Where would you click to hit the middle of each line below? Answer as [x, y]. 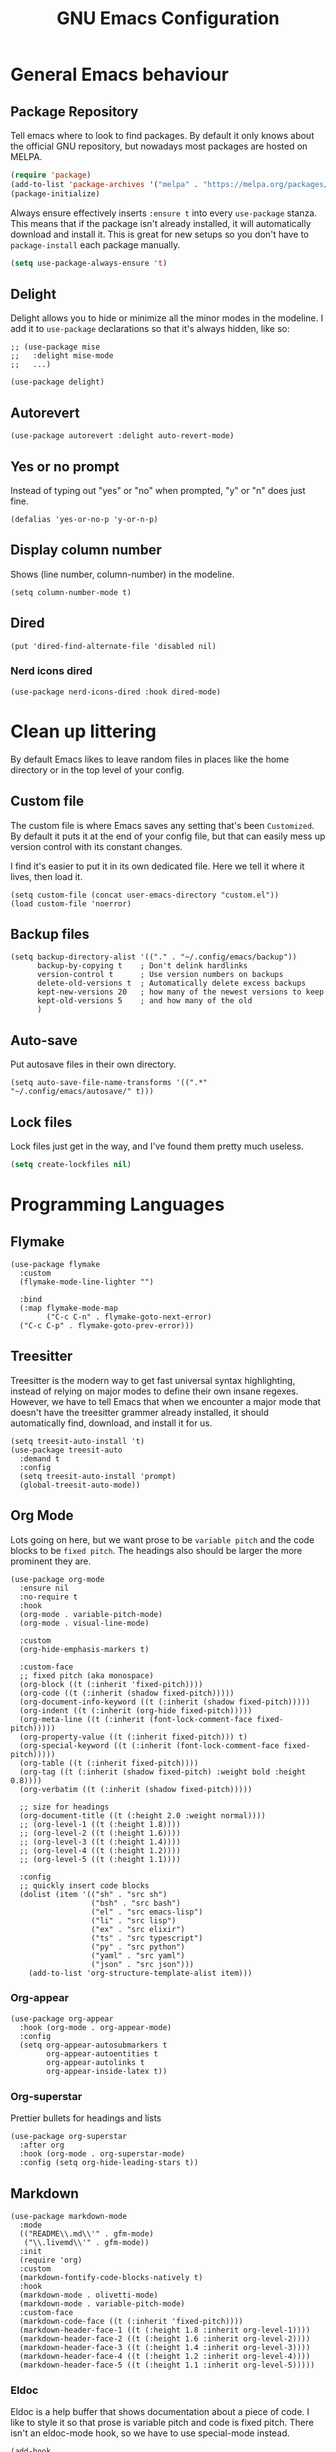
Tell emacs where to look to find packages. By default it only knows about [162, 135]
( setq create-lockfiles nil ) [71, 1165]
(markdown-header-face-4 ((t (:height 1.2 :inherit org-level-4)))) [165, 2356]
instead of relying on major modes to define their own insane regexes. [154, 1391]
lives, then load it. [46, 876]
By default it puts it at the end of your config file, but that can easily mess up [168, 836]
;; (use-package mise [55, 347]
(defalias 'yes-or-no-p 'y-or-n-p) [84, 519]
